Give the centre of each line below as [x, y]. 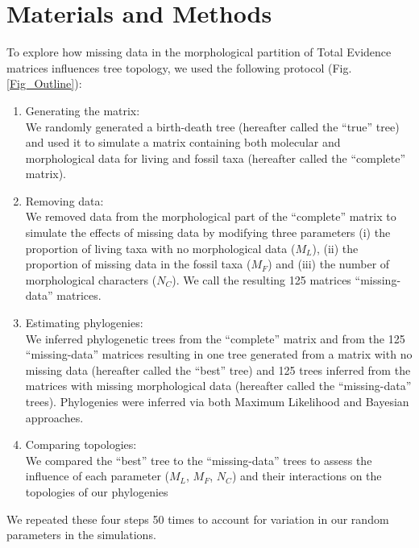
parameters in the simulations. [81, 535]
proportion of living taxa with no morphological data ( [160, 248]
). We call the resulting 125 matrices [261, 279]
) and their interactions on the [307, 476]
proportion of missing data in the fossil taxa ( [138, 264]
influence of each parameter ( [97, 476]
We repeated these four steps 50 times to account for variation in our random [198, 519]
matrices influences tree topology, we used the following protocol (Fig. [179, 67]
